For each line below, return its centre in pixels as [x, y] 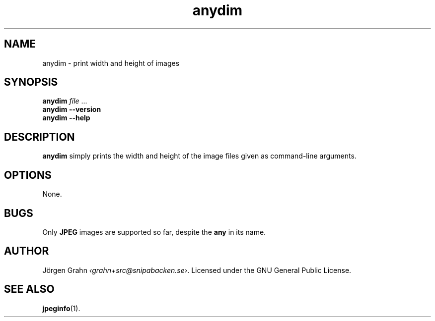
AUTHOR [27, 251]
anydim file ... [65, 101]
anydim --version [72, 109]
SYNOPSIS [31, 82]
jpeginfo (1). [61, 308]
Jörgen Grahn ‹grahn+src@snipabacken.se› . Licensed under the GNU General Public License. [197, 270]
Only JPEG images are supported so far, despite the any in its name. [154, 232]
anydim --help [66, 118]
